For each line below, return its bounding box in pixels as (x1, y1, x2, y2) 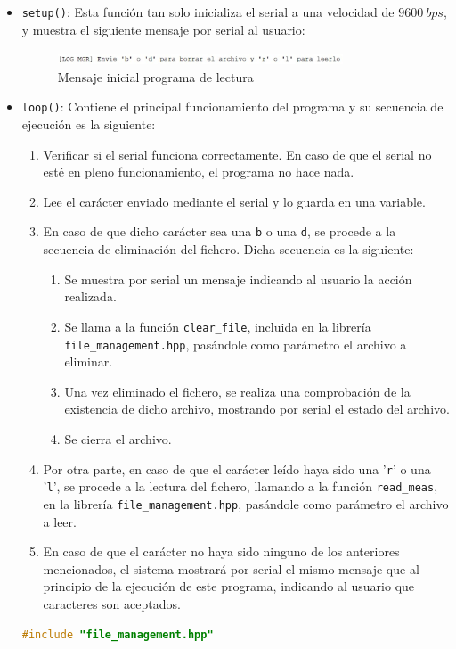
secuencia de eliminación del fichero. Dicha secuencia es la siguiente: (43, 240, 414, 259)
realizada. (64, 287, 117, 306)
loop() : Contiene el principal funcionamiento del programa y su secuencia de (21, 97, 444, 116)
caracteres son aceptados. (43, 594, 181, 612)
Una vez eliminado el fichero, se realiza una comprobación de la (64, 382, 411, 400)
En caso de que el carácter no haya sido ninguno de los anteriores (43, 542, 400, 561)
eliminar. (64, 352, 113, 371)
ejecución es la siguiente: (21, 115, 156, 134)
